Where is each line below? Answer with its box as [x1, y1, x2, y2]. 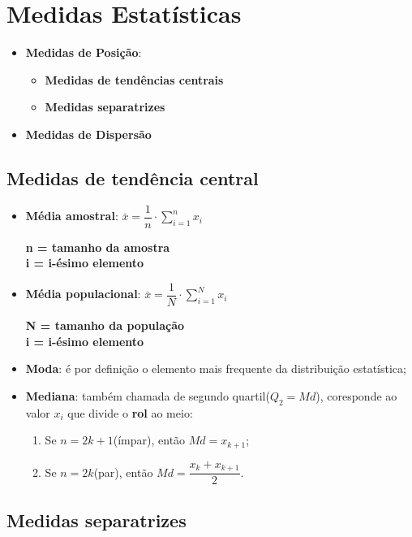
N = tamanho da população [25, 317, 185, 334]
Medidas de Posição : [25, 44, 142, 61]
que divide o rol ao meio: [67, 404, 193, 421]
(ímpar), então [113, 431, 186, 448]
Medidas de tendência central [6, 165, 259, 190]
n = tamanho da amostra [25, 238, 170, 255]
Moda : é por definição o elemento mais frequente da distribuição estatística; [25, 360, 406, 377]
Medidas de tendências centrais [45, 71, 224, 88]
